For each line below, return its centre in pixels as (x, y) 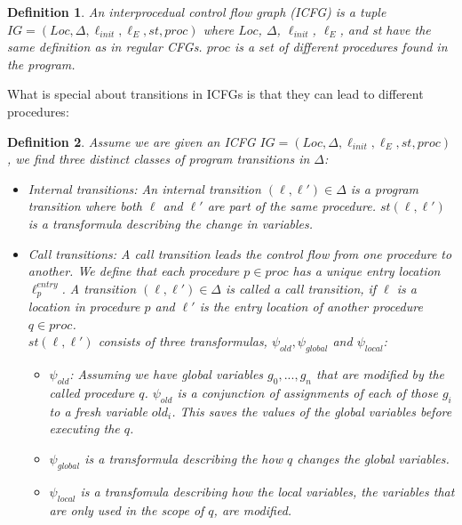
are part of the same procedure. (291, 206)
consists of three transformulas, (183, 341)
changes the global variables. (373, 458)
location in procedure (84, 307)
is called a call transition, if (301, 288)
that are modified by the (381, 374)
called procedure (92, 392)
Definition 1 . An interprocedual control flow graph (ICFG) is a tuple (197, 12)
